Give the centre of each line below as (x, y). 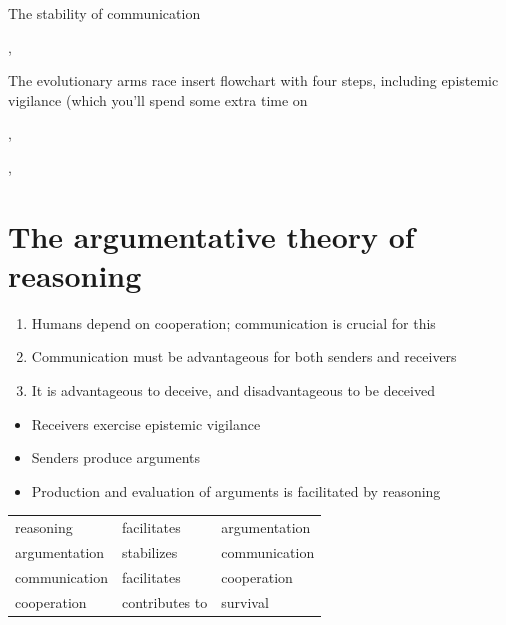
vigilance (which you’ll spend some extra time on (158, 99)
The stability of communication (104, 13)
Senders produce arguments (116, 457)
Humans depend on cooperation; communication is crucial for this (233, 322)
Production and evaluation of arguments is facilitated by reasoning (236, 490)
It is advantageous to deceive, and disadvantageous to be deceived (233, 390)
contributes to (164, 601)
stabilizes (149, 552)
